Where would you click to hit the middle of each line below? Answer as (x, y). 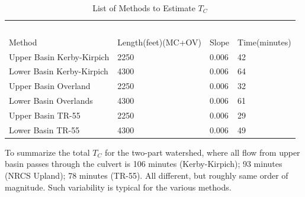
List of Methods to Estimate (144, 8)
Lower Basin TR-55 (44, 129)
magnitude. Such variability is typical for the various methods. (118, 187)
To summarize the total (47, 152)
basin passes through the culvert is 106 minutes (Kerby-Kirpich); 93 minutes (144, 164)
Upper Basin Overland (50, 86)
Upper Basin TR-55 (45, 115)
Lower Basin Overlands (51, 101)
